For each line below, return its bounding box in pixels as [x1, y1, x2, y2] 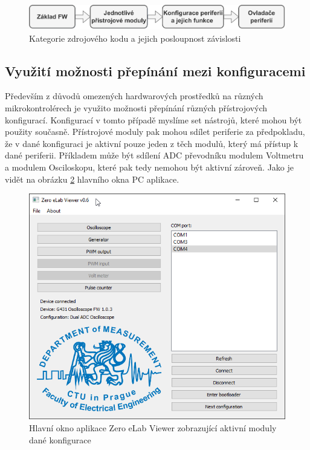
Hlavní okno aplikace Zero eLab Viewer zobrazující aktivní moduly [29, 422, 277, 434]
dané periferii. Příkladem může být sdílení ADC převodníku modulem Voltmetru [5, 149, 304, 161]
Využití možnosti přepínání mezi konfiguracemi [5, 61, 306, 80]
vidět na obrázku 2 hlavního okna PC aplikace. [5, 172, 179, 185]
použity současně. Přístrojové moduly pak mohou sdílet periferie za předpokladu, [5, 125, 305, 138]
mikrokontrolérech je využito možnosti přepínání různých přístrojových [5, 102, 268, 114]
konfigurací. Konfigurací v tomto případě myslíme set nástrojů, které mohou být [5, 113, 302, 126]
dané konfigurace [29, 433, 91, 446]
